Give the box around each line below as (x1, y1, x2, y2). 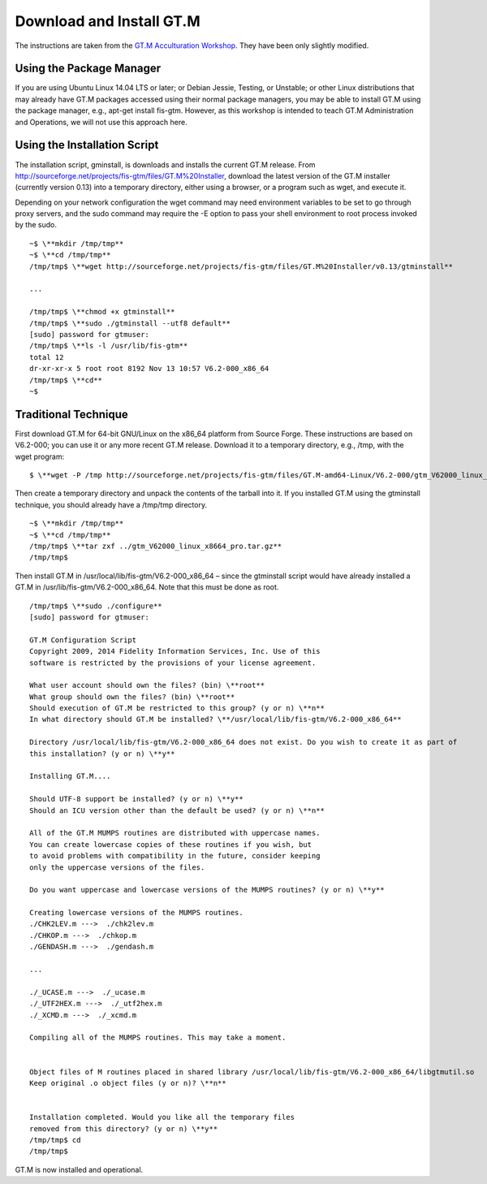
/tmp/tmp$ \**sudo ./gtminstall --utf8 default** (29, 318, 231, 328)
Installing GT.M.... (29, 771, 111, 781)
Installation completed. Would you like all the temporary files (29, 1113, 295, 1122)
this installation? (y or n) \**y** (29, 749, 175, 758)
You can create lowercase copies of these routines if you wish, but (29, 840, 312, 849)
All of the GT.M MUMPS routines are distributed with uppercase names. (29, 828, 321, 838)
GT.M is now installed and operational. (15, 1165, 144, 1174)
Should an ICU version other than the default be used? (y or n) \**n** (29, 806, 325, 815)
